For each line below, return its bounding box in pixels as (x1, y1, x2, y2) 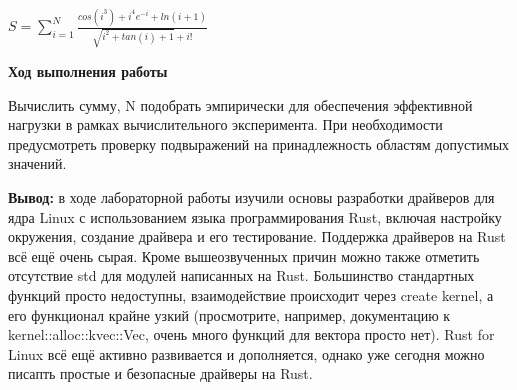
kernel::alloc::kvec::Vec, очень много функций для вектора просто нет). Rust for (8, 324, 495, 345)
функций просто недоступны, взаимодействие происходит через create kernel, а (8, 284, 494, 305)
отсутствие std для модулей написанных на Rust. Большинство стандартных (8, 265, 475, 286)
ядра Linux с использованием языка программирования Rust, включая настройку (8, 206, 502, 227)
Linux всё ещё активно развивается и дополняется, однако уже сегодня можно (8, 343, 485, 364)
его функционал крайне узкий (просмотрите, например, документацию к (8, 304, 451, 325)
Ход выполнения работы (8, 61, 168, 82)
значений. (8, 153, 67, 174)
